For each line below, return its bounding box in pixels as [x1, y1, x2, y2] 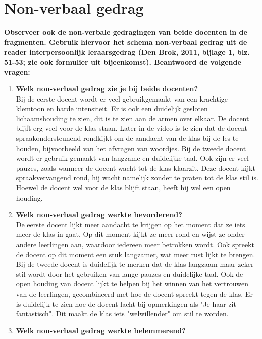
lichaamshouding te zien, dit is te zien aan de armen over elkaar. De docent [16, 113, 249, 123]
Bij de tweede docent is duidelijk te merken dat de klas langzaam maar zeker [16, 259, 254, 269]
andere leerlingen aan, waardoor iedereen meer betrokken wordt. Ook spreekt [16, 239, 254, 249]
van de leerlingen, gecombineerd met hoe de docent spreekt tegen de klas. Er [16, 288, 253, 299]
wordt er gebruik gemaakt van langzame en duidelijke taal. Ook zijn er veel [16, 153, 249, 163]
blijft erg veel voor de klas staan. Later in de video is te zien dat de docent [16, 123, 248, 133]
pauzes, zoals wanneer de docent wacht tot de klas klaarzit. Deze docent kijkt [16, 162, 255, 173]
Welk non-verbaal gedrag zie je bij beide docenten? [16, 83, 198, 94]
